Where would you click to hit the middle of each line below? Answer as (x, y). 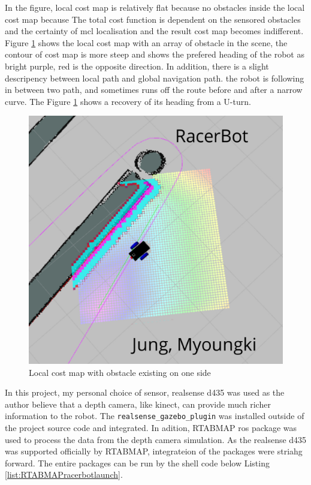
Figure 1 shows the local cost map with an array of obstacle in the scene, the (146, 42)
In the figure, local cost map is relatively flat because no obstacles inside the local (155, 7)
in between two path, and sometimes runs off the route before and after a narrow (154, 90)
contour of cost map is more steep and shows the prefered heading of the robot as (155, 54)
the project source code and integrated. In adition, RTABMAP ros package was (151, 428)
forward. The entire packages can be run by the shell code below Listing (137, 463)
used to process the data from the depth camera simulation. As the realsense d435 (156, 439)
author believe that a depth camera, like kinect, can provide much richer (138, 404)
